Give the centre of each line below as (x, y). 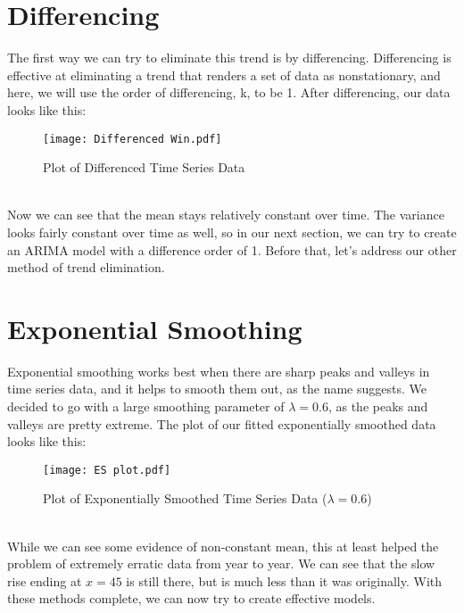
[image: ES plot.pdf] (107, 470)
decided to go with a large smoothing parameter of (146, 406)
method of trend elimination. (86, 267)
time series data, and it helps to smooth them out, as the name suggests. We (217, 389)
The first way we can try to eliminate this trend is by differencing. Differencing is (229, 58)
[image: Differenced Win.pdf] (133, 139)
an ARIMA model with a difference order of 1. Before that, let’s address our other (232, 249)
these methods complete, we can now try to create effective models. (191, 598)
